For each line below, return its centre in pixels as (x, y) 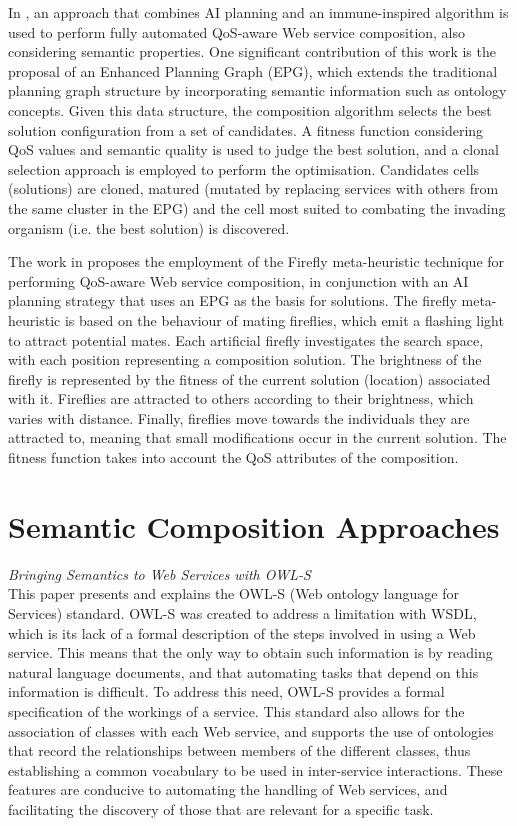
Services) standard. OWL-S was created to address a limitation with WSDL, (242, 612)
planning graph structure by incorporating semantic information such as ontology (257, 90)
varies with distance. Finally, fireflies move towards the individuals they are (239, 417)
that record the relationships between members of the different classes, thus (239, 750)
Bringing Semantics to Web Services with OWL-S (159, 573)
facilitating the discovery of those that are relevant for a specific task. (221, 808)
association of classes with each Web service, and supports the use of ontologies (251, 730)
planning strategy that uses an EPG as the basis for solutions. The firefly (232, 300)
